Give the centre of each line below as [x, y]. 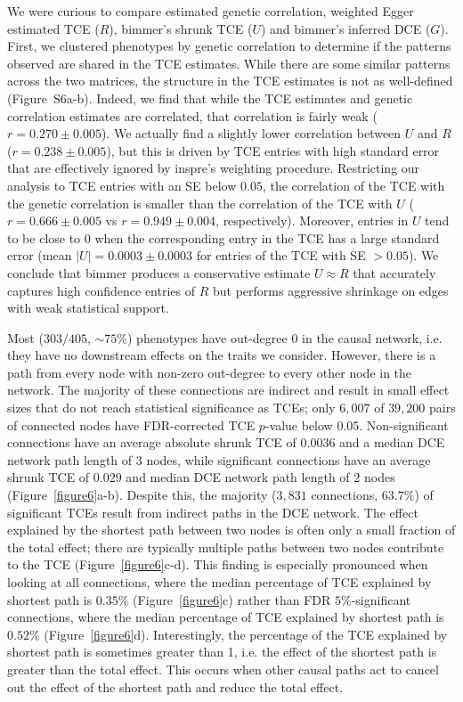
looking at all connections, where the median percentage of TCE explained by [219, 582]
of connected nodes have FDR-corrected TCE [131, 424]
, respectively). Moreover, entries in [312, 220]
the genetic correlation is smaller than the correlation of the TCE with [200, 203]
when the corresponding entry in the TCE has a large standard [267, 237]
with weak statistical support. [88, 308]
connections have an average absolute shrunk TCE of [152, 442]
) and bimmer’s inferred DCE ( [345, 28]
